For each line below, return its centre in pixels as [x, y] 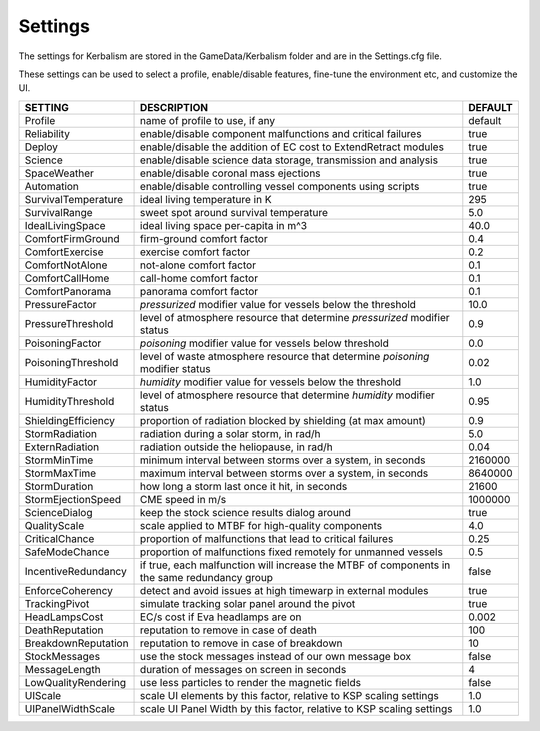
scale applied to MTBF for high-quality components [261, 525]
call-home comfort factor [199, 278]
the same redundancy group [207, 577]
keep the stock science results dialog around [246, 512]
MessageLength [62, 669]
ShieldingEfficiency [69, 420]
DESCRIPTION [174, 107]
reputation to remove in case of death [228, 630]
